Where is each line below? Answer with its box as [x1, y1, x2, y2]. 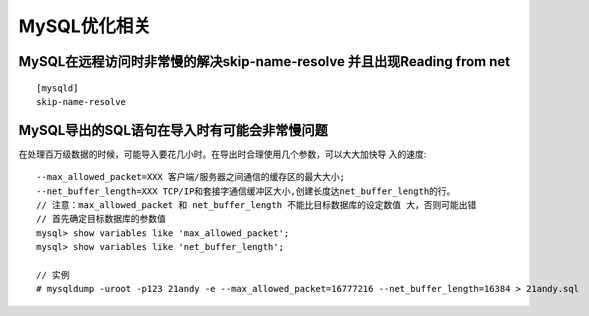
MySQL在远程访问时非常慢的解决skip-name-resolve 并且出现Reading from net [18, 53, 510, 70]
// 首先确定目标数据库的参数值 [36, 213, 167, 225]
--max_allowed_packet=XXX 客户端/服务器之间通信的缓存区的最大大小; [36, 171, 345, 183]
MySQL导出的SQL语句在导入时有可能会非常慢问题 [18, 121, 329, 139]
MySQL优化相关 [18, 15, 152, 37]
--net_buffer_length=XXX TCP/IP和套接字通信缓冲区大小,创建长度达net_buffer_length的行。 [36, 185, 456, 197]
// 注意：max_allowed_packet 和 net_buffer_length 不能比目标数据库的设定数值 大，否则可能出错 [36, 200, 477, 211]
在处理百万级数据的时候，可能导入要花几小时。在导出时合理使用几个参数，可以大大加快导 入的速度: [18, 148, 427, 160]
